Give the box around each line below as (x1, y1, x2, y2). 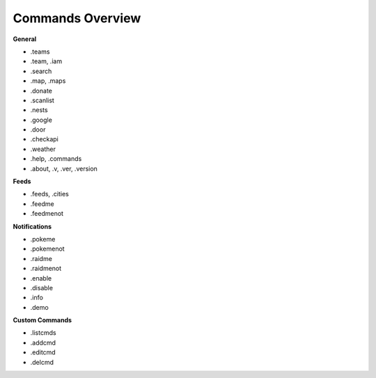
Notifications (13, 222, 52, 230)
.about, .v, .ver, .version (30, 164, 97, 173)
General (13, 35, 37, 43)
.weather (30, 145, 56, 153)
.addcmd (30, 338, 56, 347)
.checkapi (30, 135, 58, 143)
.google (30, 116, 52, 124)
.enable (30, 274, 52, 282)
